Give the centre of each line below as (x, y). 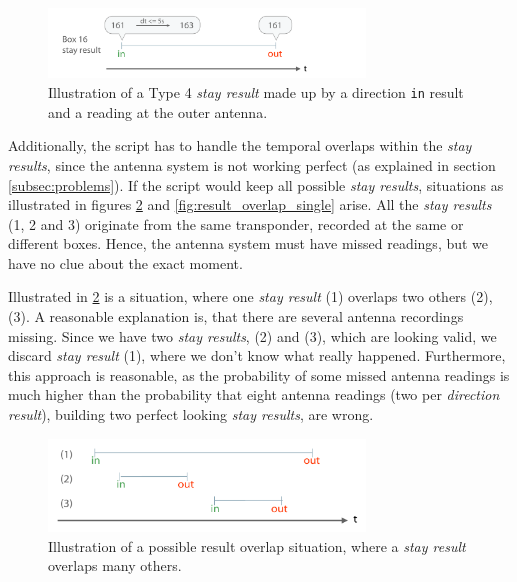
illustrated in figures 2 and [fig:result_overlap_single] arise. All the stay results (250, 204)
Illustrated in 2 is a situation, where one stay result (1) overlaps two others (237, 296)
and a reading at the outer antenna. (158, 111)
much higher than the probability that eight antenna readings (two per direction (254, 394)
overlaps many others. (115, 565)
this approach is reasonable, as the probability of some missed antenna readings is (259, 374)
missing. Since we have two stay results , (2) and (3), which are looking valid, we (252, 335)
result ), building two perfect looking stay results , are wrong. (191, 414)
